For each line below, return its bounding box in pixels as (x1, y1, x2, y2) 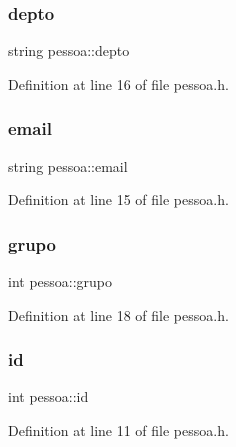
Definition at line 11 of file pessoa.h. (8, 420, 229, 441)
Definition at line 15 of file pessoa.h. (8, 189, 229, 210)
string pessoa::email (8, 155, 128, 176)
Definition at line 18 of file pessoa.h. (8, 304, 229, 325)
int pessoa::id (8, 386, 89, 407)
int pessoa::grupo (8, 271, 113, 292)
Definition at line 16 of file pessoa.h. (8, 73, 229, 94)
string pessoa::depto (8, 40, 130, 61)
